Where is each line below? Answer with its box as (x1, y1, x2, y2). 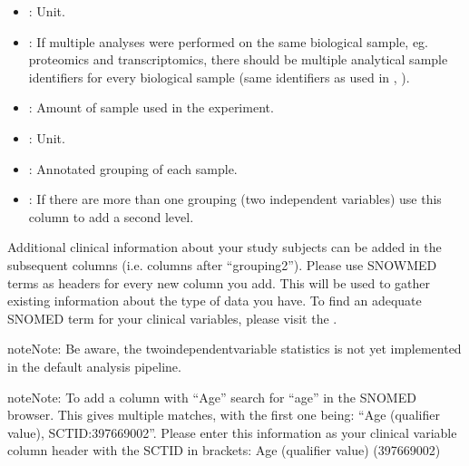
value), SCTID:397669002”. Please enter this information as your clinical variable (7, 422, 457, 442)
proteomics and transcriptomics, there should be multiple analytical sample (28, 50, 448, 69)
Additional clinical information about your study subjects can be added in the (7, 238, 442, 257)
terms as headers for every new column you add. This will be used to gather (7, 273, 431, 292)
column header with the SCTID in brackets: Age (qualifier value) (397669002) (7, 441, 441, 460)
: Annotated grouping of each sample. (28, 159, 238, 178)
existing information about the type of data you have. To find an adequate (7, 291, 422, 310)
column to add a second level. (28, 207, 194, 226)
